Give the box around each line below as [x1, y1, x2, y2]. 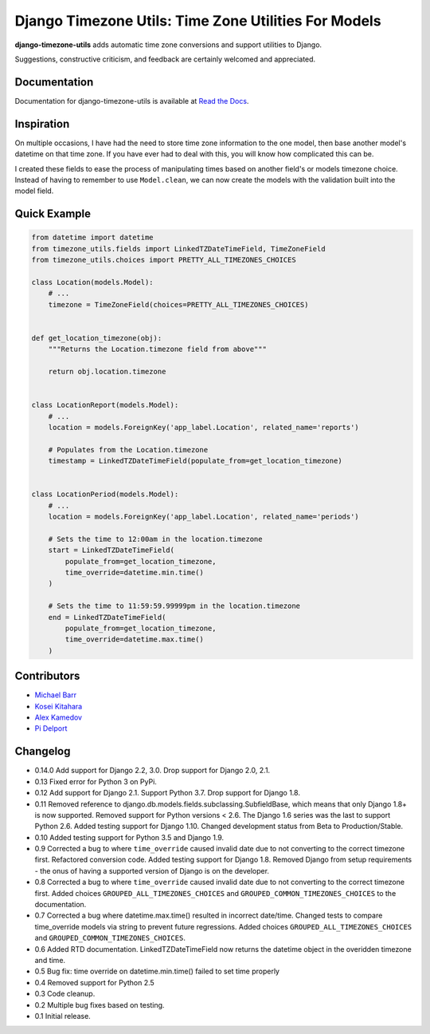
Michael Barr [34, 690, 77, 700]
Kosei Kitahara [34, 701, 83, 711]
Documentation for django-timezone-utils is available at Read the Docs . [14, 96, 249, 105]
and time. [34, 955, 66, 965]
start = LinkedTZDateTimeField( [48, 546, 175, 554]
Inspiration [14, 116, 70, 131]
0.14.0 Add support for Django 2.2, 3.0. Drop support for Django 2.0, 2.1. [34, 766, 271, 775]
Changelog [14, 744, 71, 758]
